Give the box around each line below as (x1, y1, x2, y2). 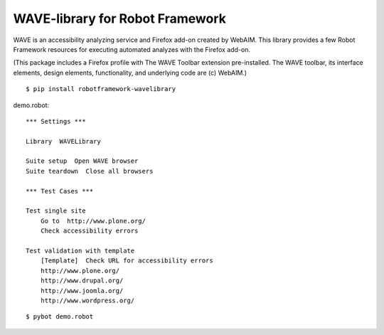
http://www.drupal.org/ (40, 277, 124, 285)
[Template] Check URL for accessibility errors (40, 257, 213, 265)
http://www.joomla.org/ (40, 287, 124, 294)
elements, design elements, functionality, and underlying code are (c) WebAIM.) (13, 68, 247, 77)
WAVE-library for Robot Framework (13, 11, 227, 26)
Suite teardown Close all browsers (26, 167, 154, 175)
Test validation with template (26, 246, 135, 255)
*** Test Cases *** (26, 187, 94, 195)
